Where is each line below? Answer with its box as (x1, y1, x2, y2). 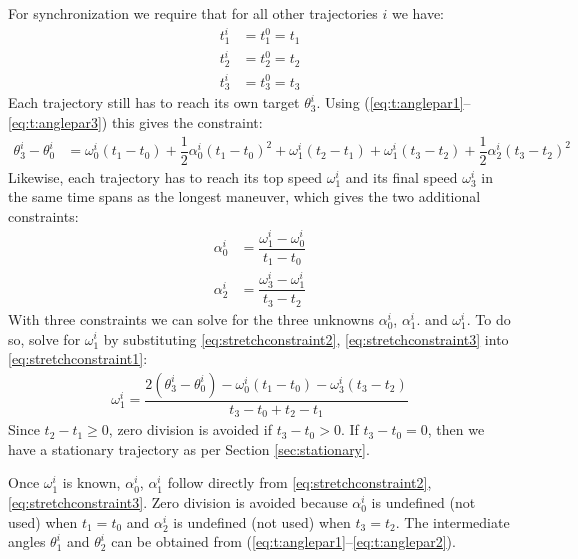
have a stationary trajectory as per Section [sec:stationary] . (8, 438, 370, 459)
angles (8, 531, 46, 552)
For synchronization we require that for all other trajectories (8, 3, 378, 23)
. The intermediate (395, 511, 510, 532)
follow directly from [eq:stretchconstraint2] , (167, 472, 432, 493)
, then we (427, 419, 485, 440)
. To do (466, 308, 511, 329)
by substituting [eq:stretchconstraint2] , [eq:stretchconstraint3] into (103, 328, 509, 349)
